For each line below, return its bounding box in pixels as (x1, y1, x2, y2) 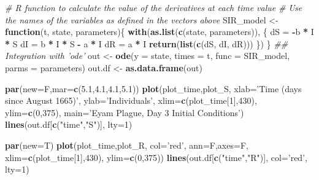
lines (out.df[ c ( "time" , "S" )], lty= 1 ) (5, 118, 133, 131)
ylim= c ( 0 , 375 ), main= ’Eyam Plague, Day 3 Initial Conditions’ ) (5, 106, 244, 119)
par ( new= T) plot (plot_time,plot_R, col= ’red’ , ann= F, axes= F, (5, 138, 248, 151)
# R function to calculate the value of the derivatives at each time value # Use (5, 1, 302, 14)
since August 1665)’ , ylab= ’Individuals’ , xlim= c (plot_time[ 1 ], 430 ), (5, 94, 257, 107)
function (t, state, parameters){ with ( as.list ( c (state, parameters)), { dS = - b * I (5, 25, 314, 38)
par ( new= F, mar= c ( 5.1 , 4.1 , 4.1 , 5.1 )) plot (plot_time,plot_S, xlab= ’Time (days (5, 82, 302, 95)
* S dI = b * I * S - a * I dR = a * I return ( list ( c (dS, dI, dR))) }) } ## (5, 37, 288, 50)
